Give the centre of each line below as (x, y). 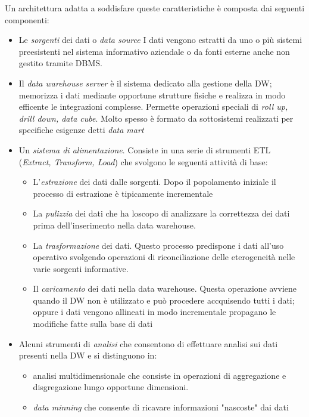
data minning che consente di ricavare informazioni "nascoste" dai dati (161, 407)
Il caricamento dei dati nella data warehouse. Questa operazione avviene (165, 288)
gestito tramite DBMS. (60, 63)
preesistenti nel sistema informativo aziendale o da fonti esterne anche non (154, 51)
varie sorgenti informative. (81, 268)
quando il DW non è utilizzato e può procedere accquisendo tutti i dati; (164, 300)
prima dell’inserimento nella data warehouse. (114, 225)
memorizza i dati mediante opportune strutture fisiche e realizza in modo (152, 95)
